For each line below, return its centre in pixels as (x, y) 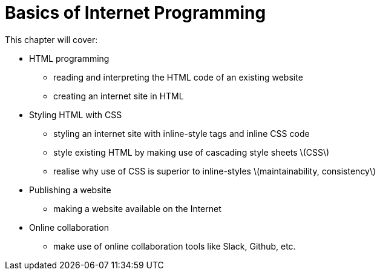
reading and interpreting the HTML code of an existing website (178, 77)
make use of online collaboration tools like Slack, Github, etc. (175, 246)
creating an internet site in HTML (119, 96)
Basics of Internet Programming (136, 13)
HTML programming (69, 58)
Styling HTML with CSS (76, 114)
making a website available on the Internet (137, 208)
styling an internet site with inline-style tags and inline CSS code (182, 133)
